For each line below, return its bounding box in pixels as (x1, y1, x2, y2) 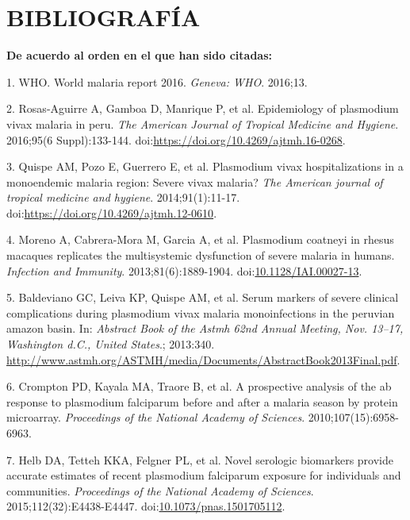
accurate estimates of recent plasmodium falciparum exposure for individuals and (6, 467, 401, 483)
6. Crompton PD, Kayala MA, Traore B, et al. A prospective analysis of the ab (6, 378, 392, 395)
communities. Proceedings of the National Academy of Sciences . (6, 482, 314, 499)
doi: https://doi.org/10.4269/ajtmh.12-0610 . (6, 204, 217, 221)
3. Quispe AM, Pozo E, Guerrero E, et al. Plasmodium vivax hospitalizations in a (6, 158, 404, 175)
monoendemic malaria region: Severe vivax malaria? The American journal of (6, 173, 383, 190)
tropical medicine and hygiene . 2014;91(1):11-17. (6, 189, 240, 206)
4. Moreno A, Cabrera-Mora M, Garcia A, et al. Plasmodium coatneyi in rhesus (6, 231, 394, 248)
